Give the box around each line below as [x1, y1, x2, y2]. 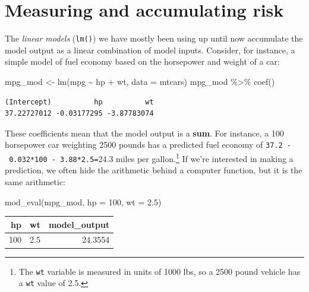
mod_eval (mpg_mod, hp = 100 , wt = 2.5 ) [5, 195, 162, 208]
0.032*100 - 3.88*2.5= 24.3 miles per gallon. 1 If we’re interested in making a [9, 151, 294, 164]
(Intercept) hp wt [5, 97, 154, 106]
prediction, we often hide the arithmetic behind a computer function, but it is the [5, 164, 302, 176]
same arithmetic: [5, 175, 65, 188]
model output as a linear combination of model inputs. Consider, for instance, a [5, 43, 295, 56]
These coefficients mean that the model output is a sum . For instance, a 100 [5, 126, 284, 139]
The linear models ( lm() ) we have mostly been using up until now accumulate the [5, 32, 303, 45]
